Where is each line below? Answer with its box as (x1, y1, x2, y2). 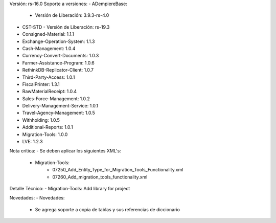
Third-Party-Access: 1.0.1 (22, 74, 75, 80)
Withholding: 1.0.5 (22, 117, 60, 123)
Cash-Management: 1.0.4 (22, 45, 76, 51)
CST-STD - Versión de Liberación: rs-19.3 (22, 24, 110, 30)
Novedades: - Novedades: (9, 195, 65, 201)
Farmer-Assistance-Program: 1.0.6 (22, 59, 95, 66)
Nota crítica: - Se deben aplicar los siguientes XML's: (9, 148, 121, 154)
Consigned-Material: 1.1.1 (22, 31, 74, 37)
